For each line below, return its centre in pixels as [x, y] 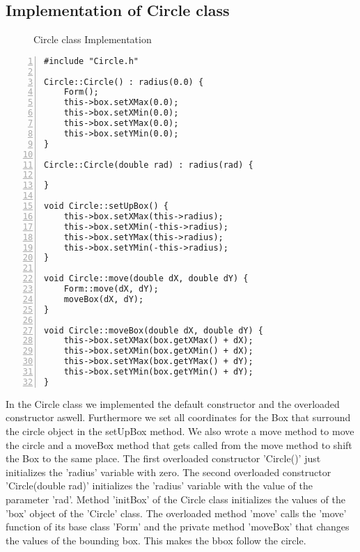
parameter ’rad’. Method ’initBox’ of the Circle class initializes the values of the [175, 499]
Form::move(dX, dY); [111, 289]
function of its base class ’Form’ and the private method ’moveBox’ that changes [178, 527]
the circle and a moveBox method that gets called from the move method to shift [179, 444]
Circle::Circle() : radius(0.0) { [124, 82]
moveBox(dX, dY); [104, 299]
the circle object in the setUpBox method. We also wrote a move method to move [180, 431]
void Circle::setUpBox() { [106, 206]
